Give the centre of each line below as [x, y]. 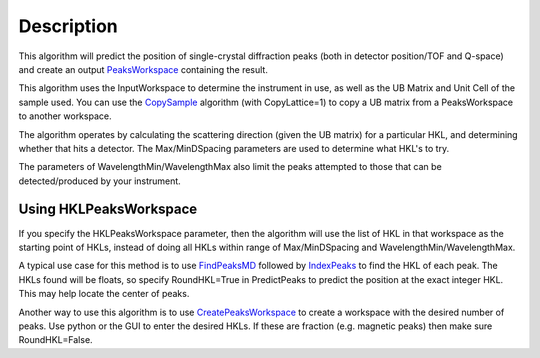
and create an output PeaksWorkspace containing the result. [143, 69]
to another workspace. [65, 116]
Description [68, 26]
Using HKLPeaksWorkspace [108, 209]
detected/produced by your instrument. [100, 181]
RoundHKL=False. [56, 340]
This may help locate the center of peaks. [104, 294]
